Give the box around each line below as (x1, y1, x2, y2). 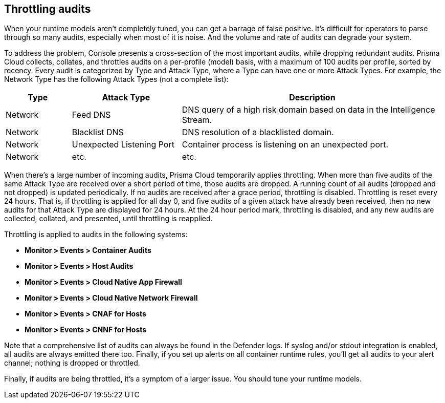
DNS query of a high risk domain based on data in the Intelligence (182, 104, 435, 115)
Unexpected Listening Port (72, 139, 174, 150)
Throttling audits (4, 3, 91, 15)
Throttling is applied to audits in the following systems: (4, 230, 188, 239)
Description (289, 92, 336, 103)
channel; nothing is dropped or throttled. (4, 358, 140, 368)
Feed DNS (72, 110, 111, 120)
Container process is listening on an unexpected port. (182, 139, 389, 150)
